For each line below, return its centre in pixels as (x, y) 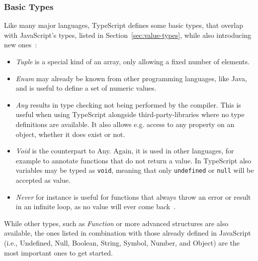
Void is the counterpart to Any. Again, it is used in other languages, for (125, 151)
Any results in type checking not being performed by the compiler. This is (128, 104)
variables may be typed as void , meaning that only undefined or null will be (135, 170)
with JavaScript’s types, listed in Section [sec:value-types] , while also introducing (128, 35)
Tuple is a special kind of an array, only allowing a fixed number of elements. (133, 61)
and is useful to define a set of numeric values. (86, 88)
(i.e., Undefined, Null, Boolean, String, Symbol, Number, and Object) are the (122, 242)
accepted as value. (43, 180)
